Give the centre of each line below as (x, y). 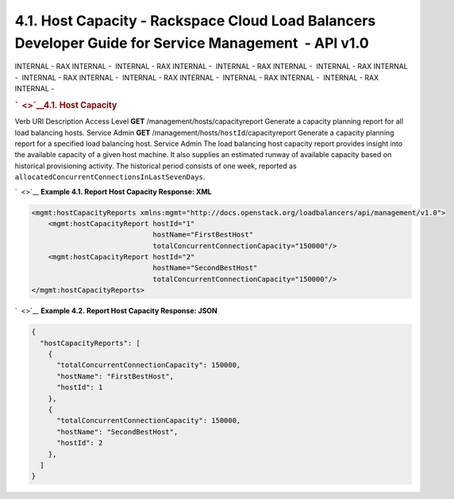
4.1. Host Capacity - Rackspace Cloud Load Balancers (195, 21)
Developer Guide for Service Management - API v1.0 (192, 43)
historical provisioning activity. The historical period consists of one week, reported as (156, 166)
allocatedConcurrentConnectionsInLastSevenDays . (110, 177)
